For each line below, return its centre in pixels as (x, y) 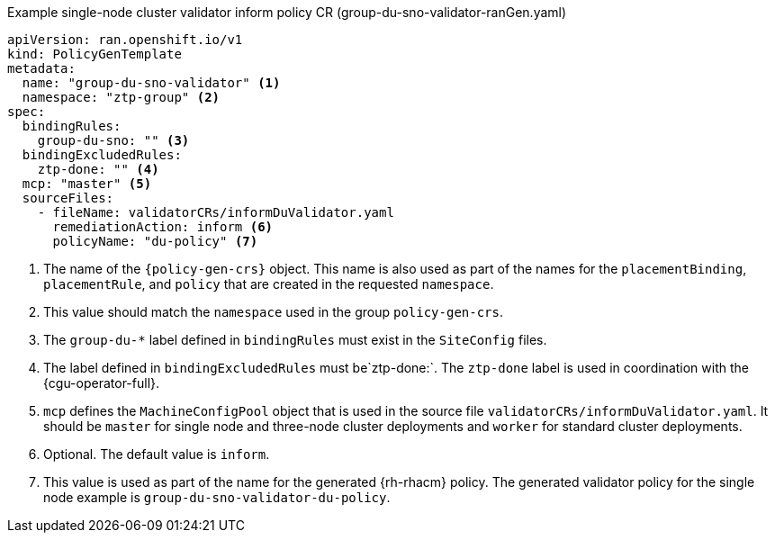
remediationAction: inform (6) (163, 227)
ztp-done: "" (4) (98, 169)
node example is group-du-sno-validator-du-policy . (217, 497)
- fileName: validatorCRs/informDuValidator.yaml (216, 212)
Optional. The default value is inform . (157, 454)
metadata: (41, 68)
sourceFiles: (68, 198)
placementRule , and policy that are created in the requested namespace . (269, 284)
